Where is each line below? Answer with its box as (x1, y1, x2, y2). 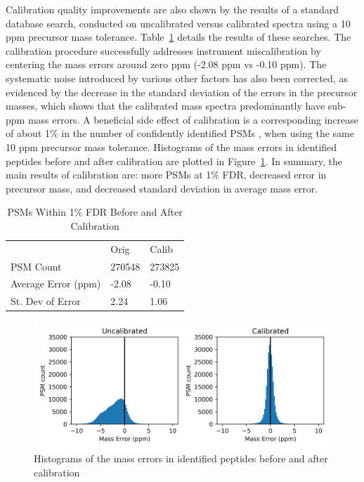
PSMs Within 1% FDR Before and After (7, 204, 183, 219)
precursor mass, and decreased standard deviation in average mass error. (6, 181, 318, 195)
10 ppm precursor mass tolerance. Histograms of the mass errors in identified (6, 139, 337, 154)
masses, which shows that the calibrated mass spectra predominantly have (6, 98, 325, 113)
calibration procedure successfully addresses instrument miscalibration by (6, 43, 321, 58)
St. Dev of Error (11, 294, 81, 308)
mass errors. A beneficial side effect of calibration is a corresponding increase (27, 112, 359, 126)
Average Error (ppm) (11, 276, 101, 291)
